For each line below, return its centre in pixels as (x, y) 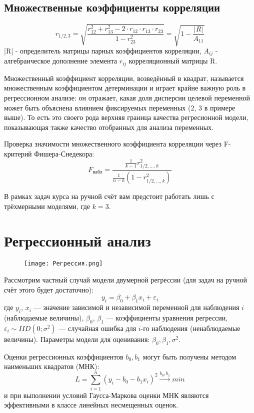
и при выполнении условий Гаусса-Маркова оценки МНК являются (106, 395)
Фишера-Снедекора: (64, 154)
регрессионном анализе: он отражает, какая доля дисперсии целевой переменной (127, 98)
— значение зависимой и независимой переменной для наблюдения (136, 307)
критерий (18, 154)
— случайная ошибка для (97, 328)
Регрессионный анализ (77, 240)
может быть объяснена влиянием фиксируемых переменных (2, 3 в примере (120, 107)
